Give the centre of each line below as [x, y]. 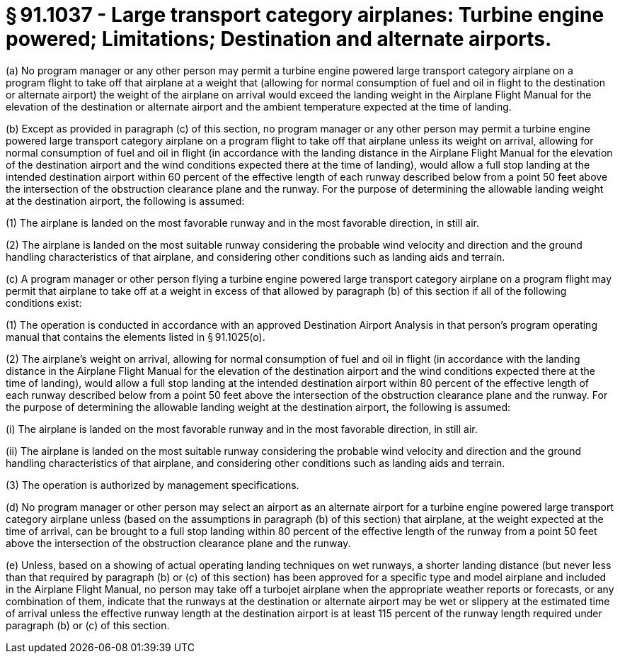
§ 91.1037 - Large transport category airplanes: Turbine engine [305, 15]
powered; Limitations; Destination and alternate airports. [279, 39]
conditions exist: [44, 303]
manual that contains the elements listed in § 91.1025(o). [136, 337]
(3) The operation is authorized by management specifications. [153, 485]
